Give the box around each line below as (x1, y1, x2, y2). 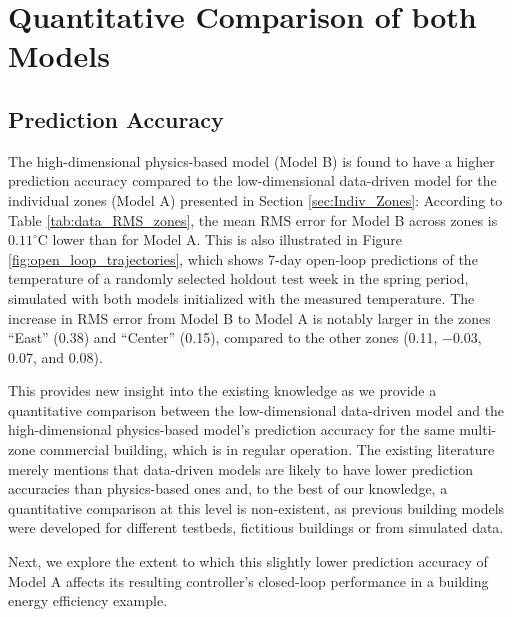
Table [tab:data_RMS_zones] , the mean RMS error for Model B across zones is (8, 209, 498, 230)
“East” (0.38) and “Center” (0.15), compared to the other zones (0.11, (8, 327, 438, 348)
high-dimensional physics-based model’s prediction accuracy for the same (8, 419, 455, 440)
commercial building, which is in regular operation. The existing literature (39, 439, 495, 460)
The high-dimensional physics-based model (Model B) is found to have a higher (8, 150, 495, 171)
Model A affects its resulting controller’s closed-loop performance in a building (8, 570, 489, 591)
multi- (459, 419, 497, 440)
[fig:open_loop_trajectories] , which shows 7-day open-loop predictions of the (8, 248, 478, 269)
